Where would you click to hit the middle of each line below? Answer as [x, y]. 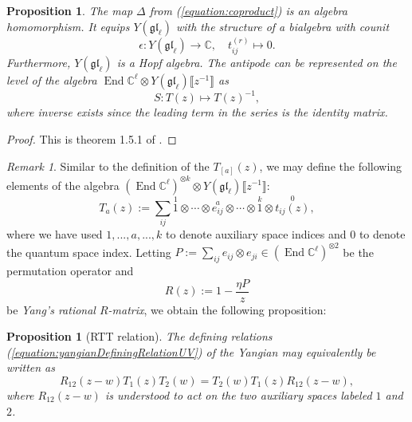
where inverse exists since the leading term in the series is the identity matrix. [197, 112]
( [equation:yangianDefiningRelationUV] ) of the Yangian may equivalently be [191, 351]
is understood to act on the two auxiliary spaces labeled [238, 395]
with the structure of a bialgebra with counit [283, 26]
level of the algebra [52, 79]
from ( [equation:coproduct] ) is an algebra [248, 10]
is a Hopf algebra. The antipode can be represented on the [257, 62]
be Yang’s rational [51, 309]
